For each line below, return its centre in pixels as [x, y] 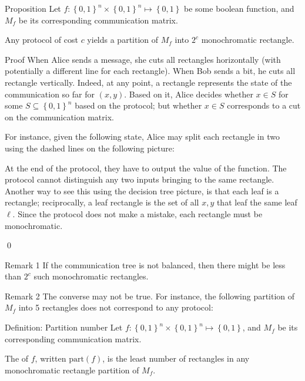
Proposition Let [33, 8]
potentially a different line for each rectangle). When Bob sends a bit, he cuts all [150, 71]
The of [17, 358]
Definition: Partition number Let [64, 327]
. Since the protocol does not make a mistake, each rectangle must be [138, 213]
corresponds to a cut [264, 105]
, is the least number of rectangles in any [176, 358]
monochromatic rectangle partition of [72, 370]
